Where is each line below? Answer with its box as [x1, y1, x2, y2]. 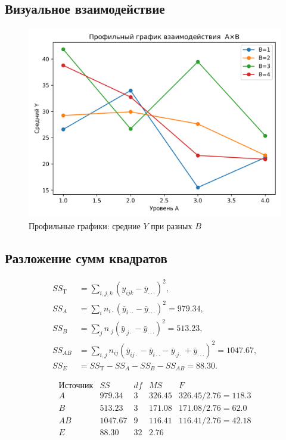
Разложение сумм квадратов [5, 248, 167, 267]
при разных [151, 219, 192, 232]
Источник [58, 382, 94, 391]
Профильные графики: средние [29, 219, 141, 232]
